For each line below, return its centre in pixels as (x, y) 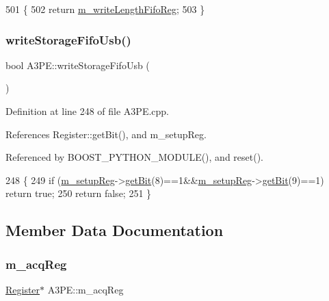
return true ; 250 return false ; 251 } (79, 193)
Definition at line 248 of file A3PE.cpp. (88, 111)
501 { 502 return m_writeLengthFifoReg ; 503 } (105, 9)
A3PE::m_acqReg (85, 289)
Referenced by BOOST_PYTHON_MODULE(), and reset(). (135, 157)
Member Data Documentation (115, 230)
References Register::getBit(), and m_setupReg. (106, 134)
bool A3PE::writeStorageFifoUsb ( (78, 65)
